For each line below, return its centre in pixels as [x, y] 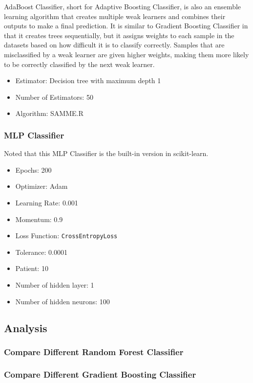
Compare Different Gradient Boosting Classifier [100, 374]
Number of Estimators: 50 [54, 97]
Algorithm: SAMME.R [49, 113]
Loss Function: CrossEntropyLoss [66, 236]
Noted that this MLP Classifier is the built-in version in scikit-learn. [106, 153]
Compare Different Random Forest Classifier [94, 351]
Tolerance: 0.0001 [42, 252]
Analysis [26, 327]
